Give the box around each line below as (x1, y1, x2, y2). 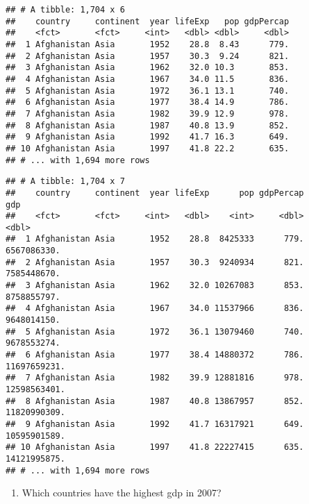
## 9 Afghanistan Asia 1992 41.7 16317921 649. (6, 419, 304, 429)
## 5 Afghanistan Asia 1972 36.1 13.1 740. (6, 85, 290, 96)
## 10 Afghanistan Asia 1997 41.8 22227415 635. (6, 442, 304, 453)
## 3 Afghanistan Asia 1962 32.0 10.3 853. (6, 62, 290, 73)
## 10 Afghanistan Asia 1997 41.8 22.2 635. (6, 143, 290, 153)
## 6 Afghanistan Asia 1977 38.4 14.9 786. (6, 97, 290, 108)
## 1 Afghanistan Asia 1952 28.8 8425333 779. (6, 234, 304, 244)
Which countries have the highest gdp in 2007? (22, 485, 222, 500)
